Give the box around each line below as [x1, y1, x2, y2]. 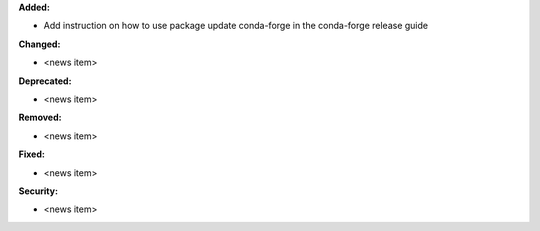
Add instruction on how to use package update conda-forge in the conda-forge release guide [43, 20, 429, 32]
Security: [18, 185, 59, 197]
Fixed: [18, 148, 45, 160]
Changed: [18, 38, 61, 50]
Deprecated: [18, 75, 72, 87]
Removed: [18, 111, 62, 124]
